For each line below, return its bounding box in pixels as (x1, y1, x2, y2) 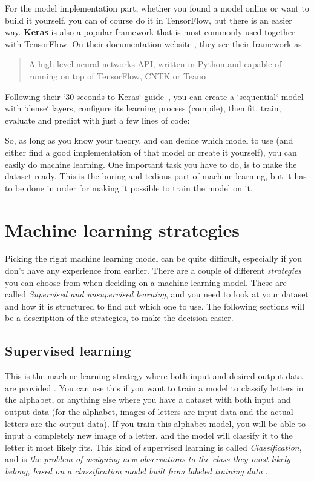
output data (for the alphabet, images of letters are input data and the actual (5, 405, 293, 417)
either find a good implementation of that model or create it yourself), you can (5, 145, 297, 158)
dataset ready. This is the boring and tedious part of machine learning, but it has (5, 170, 307, 182)
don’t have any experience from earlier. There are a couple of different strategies (5, 264, 301, 277)
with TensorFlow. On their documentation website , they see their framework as (5, 37, 302, 50)
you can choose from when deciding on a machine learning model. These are (5, 276, 287, 288)
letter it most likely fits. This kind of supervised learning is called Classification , (5, 440, 302, 453)
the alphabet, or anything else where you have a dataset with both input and (5, 393, 291, 406)
